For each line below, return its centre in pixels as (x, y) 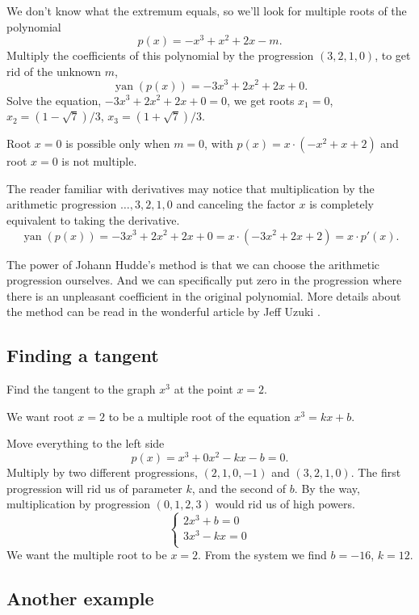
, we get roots (261, 100)
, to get (393, 55)
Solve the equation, (54, 100)
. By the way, (327, 488)
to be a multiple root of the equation (199, 416)
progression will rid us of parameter (94, 488)
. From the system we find (262, 555)
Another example (80, 598)
